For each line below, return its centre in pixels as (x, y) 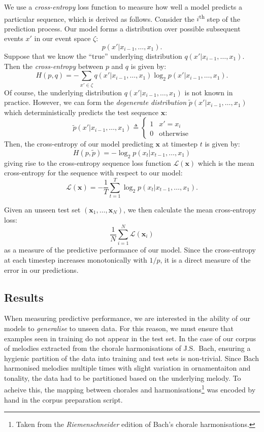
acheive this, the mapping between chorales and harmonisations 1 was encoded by (130, 389)
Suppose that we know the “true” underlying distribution (93, 56)
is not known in (209, 92)
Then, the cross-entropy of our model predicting (79, 144)
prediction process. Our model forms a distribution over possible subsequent (122, 28)
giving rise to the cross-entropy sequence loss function (88, 163)
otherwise (174, 134)
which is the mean (226, 163)
